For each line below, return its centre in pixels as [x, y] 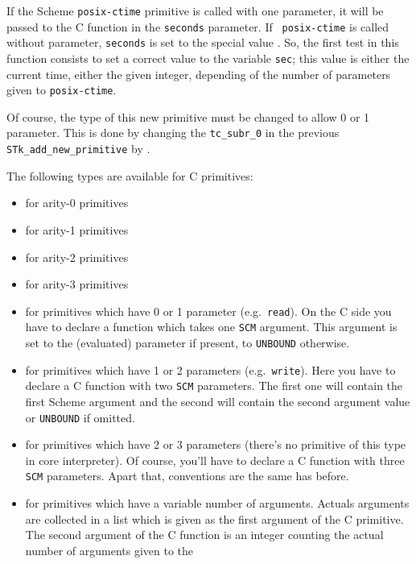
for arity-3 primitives [77, 284]
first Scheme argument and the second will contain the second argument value [218, 402]
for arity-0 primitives [77, 203]
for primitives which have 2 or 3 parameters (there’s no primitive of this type [216, 444]
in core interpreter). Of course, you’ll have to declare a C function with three [215, 460]
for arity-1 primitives [77, 229]
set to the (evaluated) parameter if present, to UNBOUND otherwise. [187, 343]
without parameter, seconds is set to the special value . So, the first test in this [203, 42]
